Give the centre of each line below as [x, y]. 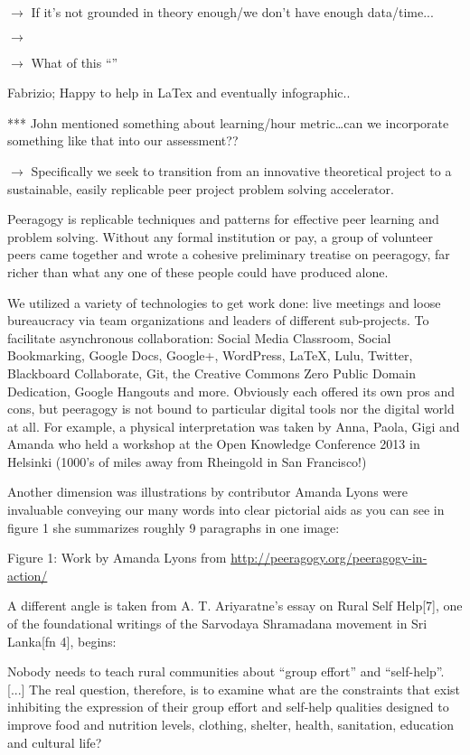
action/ [28, 575]
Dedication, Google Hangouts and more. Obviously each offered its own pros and [231, 391]
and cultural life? [55, 742]
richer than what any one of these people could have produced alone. [198, 271]
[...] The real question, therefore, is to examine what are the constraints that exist [234, 689]
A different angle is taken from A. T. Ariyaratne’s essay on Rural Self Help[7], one [235, 606]
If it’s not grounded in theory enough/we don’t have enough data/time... [232, 12]
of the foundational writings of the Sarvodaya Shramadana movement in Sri [217, 624]
